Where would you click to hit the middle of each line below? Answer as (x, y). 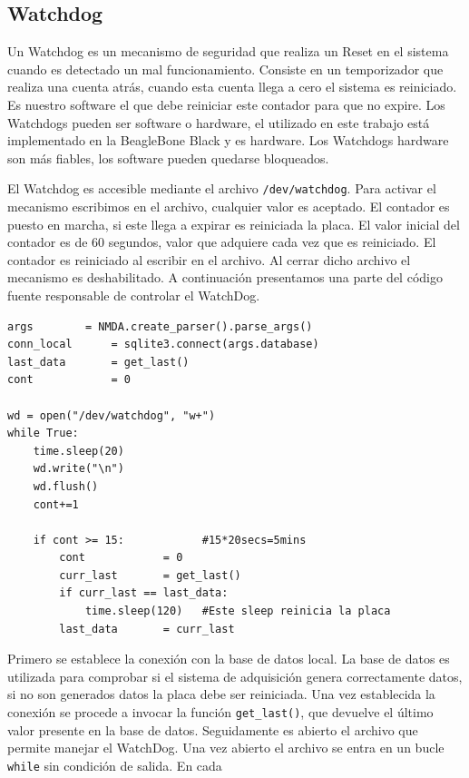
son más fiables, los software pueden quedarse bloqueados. (168, 158)
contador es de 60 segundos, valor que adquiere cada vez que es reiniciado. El (222, 242)
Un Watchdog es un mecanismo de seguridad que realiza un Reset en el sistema (228, 51)
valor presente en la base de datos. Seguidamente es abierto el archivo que (213, 729)
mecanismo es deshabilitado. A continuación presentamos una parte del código (225, 277)
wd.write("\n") (78, 469)
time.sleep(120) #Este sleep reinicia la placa (238, 611)
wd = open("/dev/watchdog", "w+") (112, 415)
